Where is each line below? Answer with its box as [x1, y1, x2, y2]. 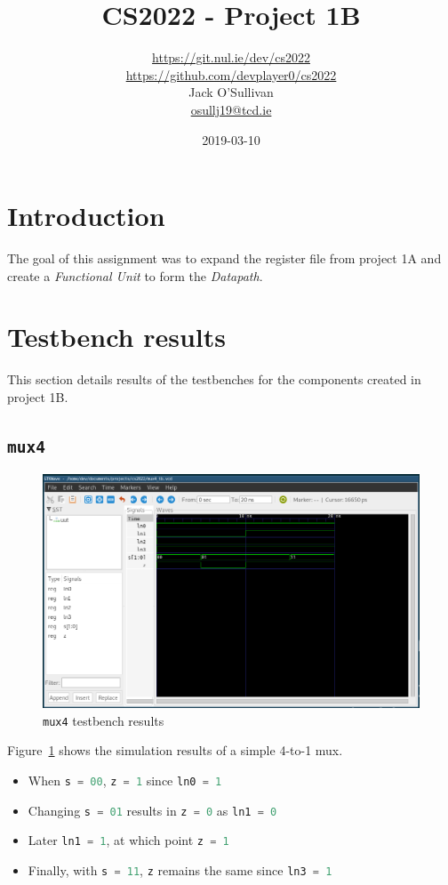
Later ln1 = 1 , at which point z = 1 [28, 831, 229, 849]
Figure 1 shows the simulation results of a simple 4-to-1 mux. [7, 741, 343, 760]
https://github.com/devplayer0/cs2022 [125, 65, 337, 84]
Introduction [7, 197, 165, 234]
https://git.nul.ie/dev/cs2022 [152, 48, 310, 67]
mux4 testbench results [43, 711, 164, 729]
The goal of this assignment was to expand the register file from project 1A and [7, 249, 442, 268]
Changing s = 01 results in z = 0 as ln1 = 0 [28, 801, 277, 819]
